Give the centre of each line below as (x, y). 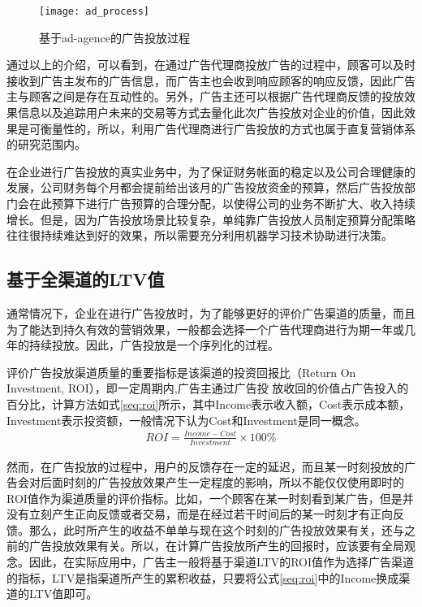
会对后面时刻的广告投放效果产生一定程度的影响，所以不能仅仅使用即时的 (211, 482)
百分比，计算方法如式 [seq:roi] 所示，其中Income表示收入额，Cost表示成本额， (209, 403)
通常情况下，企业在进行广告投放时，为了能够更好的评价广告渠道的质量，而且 (211, 312)
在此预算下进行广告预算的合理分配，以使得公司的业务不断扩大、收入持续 (222, 203)
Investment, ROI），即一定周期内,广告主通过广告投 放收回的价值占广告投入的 (208, 388)
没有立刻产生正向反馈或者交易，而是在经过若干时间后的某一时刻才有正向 (200, 514)
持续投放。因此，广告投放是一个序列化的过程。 (154, 345)
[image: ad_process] (95, 11)
